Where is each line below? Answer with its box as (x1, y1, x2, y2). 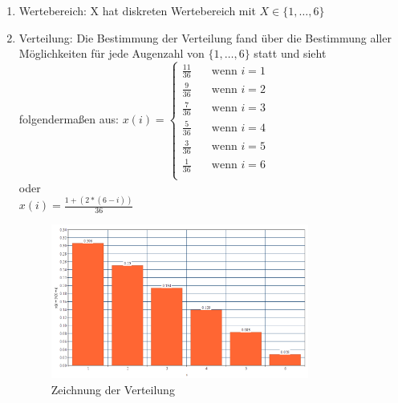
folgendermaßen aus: (18, 111, 119, 127)
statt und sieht (254, 45, 327, 62)
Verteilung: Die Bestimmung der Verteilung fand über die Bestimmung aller (18, 29, 392, 46)
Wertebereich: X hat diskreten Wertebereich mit (18, 2, 256, 18)
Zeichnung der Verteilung (51, 381, 175, 397)
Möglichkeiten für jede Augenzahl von (18, 45, 205, 62)
